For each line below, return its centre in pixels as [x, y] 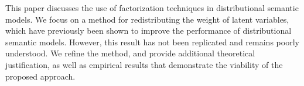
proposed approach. [40, 76]
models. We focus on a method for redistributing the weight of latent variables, [147, 19]
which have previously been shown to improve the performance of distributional [148, 31]
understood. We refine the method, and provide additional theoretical [130, 53]
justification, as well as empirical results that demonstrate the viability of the [144, 64]
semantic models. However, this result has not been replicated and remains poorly [152, 42]
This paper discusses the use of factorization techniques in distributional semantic [152, 8]
